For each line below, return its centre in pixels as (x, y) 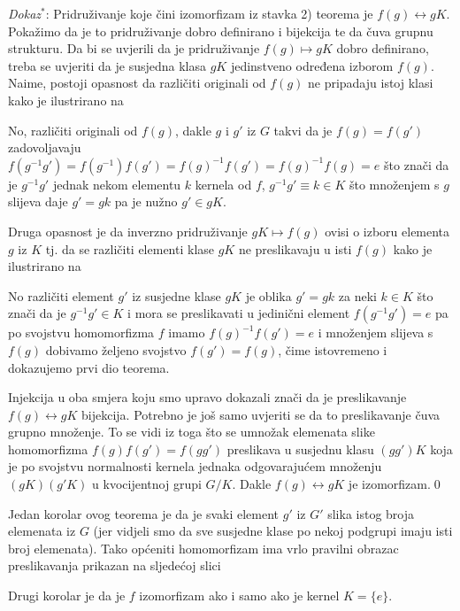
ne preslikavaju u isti (295, 248)
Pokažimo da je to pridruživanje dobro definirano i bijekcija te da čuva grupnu (221, 31)
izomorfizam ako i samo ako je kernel (239, 596)
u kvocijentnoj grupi (147, 484)
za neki (357, 295)
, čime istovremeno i (333, 349)
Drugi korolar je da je (67, 596)
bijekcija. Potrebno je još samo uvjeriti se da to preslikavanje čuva (261, 414)
